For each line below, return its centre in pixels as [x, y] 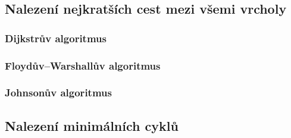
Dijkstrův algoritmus [56, 38]
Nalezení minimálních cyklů [92, 125]
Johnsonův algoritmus [58, 92]
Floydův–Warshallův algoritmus [83, 65]
